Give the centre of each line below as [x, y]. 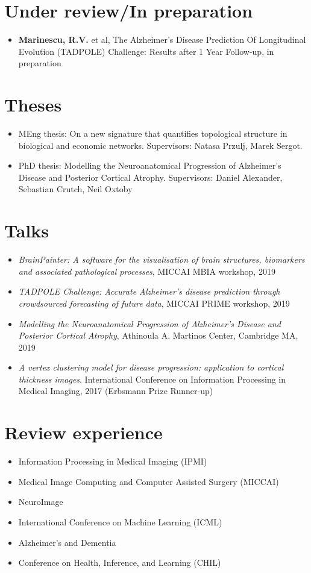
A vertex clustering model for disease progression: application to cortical [151, 367]
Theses [33, 105]
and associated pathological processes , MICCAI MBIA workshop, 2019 [147, 271]
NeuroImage [41, 502]
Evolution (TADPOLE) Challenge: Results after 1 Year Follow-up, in [146, 51]
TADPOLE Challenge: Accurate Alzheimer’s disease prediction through [149, 291]
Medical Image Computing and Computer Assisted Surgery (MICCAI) [149, 481]
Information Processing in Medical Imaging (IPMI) [113, 461]
